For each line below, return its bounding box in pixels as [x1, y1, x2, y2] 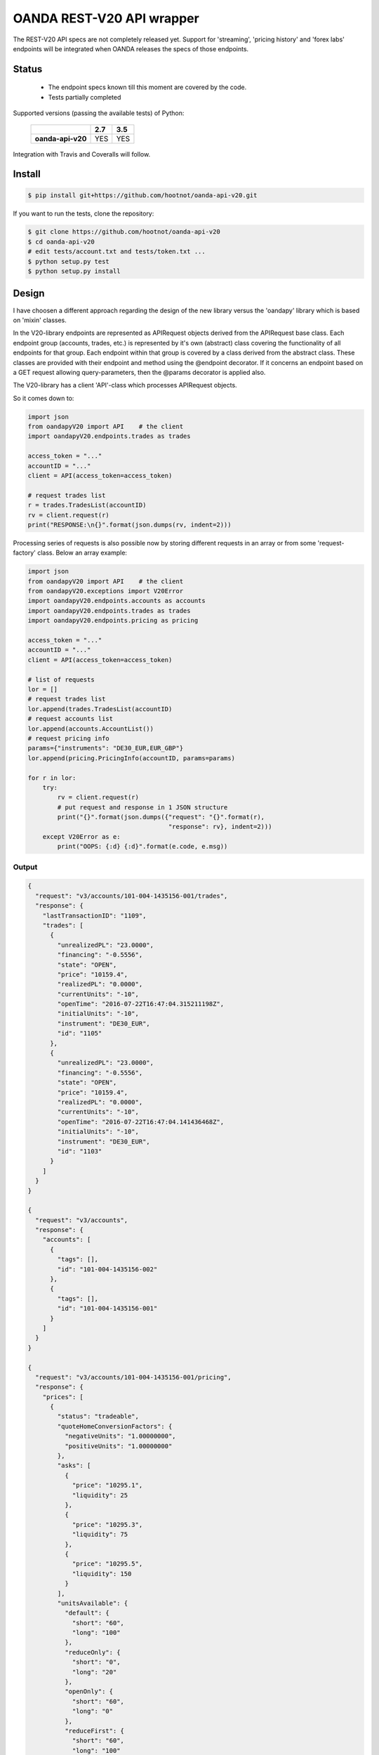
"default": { [64, 1609, 110, 1617]
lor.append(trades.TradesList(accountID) [27, 705, 173, 713]
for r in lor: [27, 774, 77, 782]
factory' [13, 548, 36, 557]
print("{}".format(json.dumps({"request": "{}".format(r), [57, 813, 265, 821]
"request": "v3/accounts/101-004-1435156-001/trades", [35, 892, 228, 900]
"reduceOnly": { [64, 1648, 121, 1656]
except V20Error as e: [42, 833, 121, 840]
